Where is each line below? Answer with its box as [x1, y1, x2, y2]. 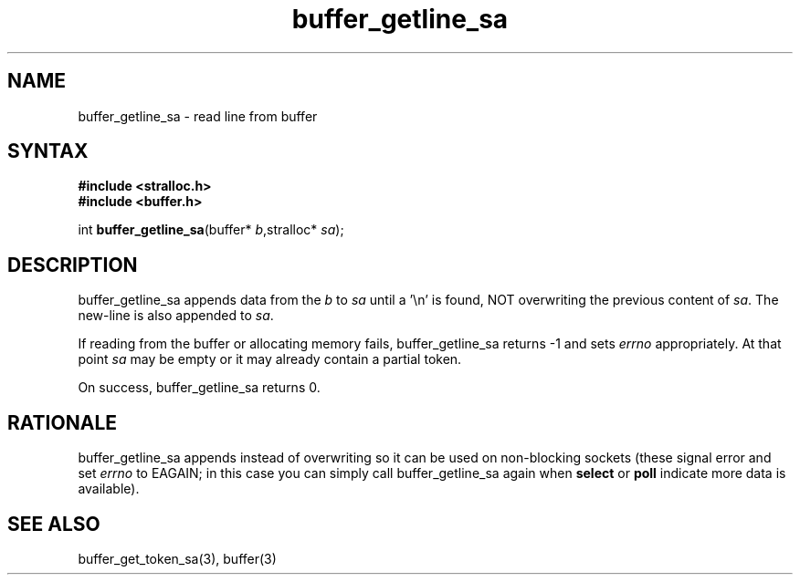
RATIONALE [7, 411, 118, 434]
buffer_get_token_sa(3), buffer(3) [78, 550, 277, 566]
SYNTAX [7, 140, 89, 163]
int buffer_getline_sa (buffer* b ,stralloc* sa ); [78, 222, 344, 238]
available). [78, 481, 140, 497]
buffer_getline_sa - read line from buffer [78, 108, 318, 124]
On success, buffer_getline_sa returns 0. [78, 379, 321, 396]
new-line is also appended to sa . [78, 307, 274, 324]
